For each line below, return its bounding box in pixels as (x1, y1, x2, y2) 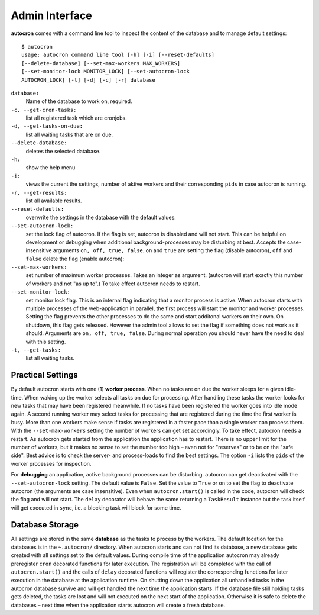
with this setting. (25, 338, 66, 345)
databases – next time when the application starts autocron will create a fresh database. (11, 601, 226, 608)
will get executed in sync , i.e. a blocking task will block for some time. (11, 504, 181, 511)
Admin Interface (11, 9, 93, 22)
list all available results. (25, 197, 82, 204)
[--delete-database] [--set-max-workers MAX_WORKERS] (21, 60, 180, 66)
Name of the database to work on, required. (25, 98, 132, 105)
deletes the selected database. (25, 147, 101, 154)
